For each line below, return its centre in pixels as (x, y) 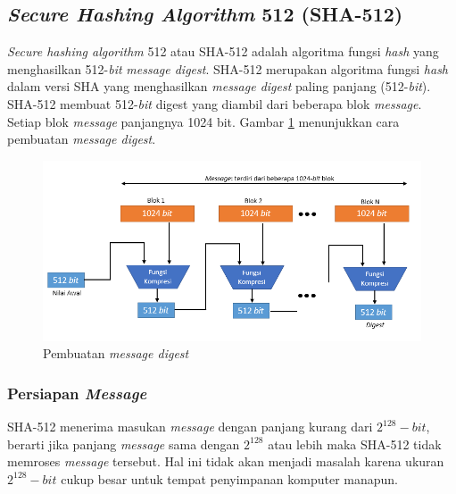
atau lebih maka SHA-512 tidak (355, 444)
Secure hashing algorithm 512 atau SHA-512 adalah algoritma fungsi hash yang (223, 51)
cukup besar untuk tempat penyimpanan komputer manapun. (229, 478)
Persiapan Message (77, 393)
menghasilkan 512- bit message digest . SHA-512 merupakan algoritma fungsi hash (228, 68)
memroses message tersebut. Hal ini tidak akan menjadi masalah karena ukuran (226, 461)
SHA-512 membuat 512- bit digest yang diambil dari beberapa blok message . (215, 103)
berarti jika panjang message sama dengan (124, 444)
